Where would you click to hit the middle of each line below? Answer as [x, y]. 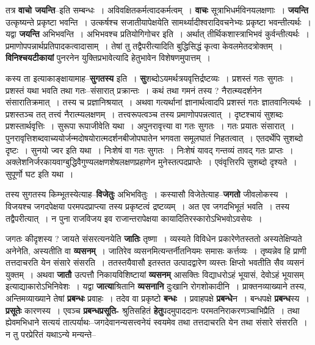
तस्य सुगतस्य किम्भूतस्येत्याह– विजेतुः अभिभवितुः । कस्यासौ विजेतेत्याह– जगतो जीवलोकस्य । [147, 194]
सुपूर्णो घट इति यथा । [40, 173]
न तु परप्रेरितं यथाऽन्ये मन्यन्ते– [51, 334]
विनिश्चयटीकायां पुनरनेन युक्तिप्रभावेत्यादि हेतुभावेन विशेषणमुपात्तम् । [108, 58]
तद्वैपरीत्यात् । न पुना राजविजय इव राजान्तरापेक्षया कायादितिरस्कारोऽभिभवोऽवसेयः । [134, 218]
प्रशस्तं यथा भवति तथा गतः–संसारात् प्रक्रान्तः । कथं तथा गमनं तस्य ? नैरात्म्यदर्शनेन [134, 90]
